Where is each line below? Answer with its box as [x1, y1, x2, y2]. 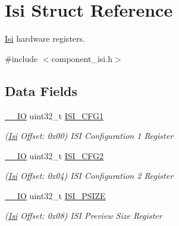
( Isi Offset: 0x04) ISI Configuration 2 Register [5, 169, 174, 182]
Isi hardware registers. [5, 32, 85, 45]
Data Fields [5, 81, 78, 100]
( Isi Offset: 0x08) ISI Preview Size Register [5, 209, 162, 222]
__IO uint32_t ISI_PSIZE [5, 189, 106, 202]
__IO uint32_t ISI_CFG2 [5, 149, 103, 162]
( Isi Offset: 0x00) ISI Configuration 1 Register [5, 129, 174, 142]
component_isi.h [51, 52, 112, 64]
